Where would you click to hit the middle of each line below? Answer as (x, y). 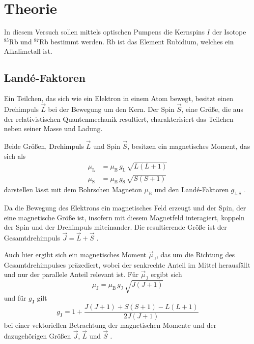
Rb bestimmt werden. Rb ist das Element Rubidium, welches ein (136, 41)
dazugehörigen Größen (38, 336)
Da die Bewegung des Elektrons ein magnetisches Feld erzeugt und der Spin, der (125, 208)
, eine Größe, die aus (212, 109)
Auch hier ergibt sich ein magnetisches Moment (75, 254)
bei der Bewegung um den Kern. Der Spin (111, 109)
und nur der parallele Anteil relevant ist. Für (71, 274)
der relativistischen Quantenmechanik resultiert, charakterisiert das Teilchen (119, 119)
